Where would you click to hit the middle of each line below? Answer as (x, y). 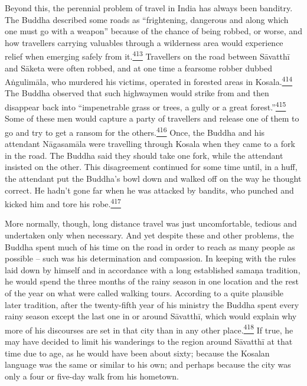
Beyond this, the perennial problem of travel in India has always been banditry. (149, 8)
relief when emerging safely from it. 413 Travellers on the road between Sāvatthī (147, 55)
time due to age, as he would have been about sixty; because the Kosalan (137, 353)
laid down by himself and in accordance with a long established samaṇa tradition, (153, 269)
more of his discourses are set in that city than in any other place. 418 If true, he (149, 329)
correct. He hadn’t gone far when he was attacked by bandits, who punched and (149, 190)
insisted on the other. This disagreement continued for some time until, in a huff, (151, 167)
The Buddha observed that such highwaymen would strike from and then (137, 93)
